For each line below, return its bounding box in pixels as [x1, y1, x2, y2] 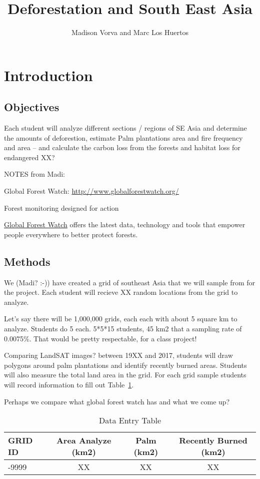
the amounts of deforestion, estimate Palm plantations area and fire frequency [4, 132, 243, 143]
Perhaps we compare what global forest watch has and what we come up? [4, 396, 230, 406]
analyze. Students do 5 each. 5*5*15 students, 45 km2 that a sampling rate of [4, 323, 242, 334]
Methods [4, 253, 50, 269]
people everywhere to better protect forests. [4, 229, 138, 239]
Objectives [4, 99, 59, 115]
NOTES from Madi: [4, 169, 65, 179]
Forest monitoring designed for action [4, 202, 119, 213]
